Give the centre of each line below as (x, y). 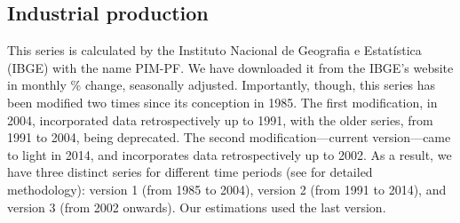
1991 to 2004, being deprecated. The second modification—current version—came (229, 137)
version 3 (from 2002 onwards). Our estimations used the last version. (197, 207)
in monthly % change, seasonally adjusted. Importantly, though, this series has (222, 85)
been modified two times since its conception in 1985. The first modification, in (222, 102)
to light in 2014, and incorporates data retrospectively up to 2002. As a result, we (230, 154)
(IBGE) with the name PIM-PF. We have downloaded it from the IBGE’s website (230, 67)
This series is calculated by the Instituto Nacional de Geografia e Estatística (214, 50)
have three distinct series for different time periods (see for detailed (190, 172)
